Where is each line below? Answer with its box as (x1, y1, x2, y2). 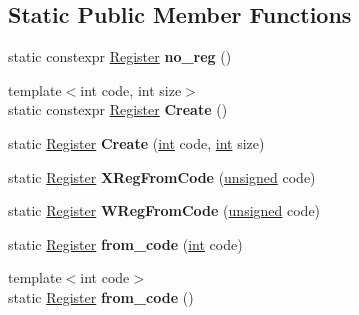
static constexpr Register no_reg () (8, 46, 232, 67)
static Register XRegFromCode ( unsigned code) (8, 166, 316, 187)
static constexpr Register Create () (8, 99, 228, 120)
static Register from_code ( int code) (8, 233, 243, 254)
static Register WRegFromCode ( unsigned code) (8, 200, 321, 221)
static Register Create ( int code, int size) (8, 132, 265, 153)
